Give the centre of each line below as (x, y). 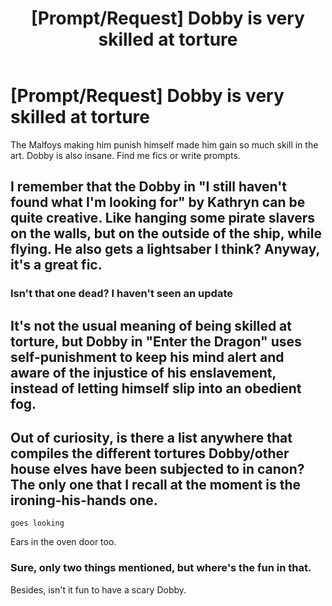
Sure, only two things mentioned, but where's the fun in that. (161, 568)
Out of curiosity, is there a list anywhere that (151, 438)
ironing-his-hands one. (84, 500)
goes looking (37, 523)
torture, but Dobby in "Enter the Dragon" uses (156, 341)
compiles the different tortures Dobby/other (150, 453)
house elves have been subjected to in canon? (157, 469)
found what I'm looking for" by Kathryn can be (158, 202)
